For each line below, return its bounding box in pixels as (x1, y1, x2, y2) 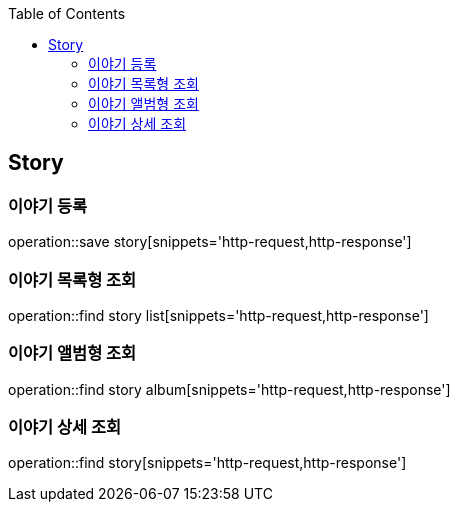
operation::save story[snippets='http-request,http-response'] (8, 233, 412, 251)
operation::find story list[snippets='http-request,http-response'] (8, 306, 429, 324)
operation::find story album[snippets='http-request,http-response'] (8, 380, 451, 398)
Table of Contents (8, 5, 126, 22)
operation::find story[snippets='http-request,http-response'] (8, 454, 407, 472)
